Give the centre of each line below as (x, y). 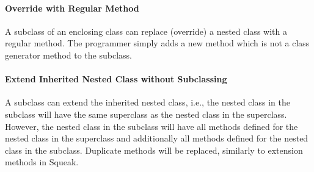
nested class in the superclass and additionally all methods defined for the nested (157, 138)
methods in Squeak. (42, 162)
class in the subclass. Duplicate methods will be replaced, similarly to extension (154, 150)
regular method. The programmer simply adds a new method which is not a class (157, 43)
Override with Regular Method (72, 8)
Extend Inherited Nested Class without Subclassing (116, 79)
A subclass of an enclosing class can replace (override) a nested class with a (146, 31)
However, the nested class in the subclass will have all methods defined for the (152, 126)
